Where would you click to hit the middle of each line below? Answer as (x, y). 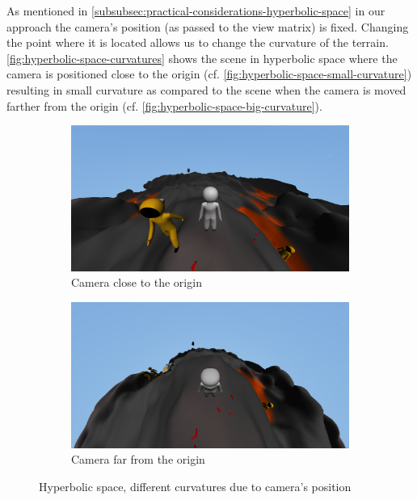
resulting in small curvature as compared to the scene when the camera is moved (206, 89)
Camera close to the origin (137, 282)
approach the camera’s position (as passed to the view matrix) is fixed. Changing (208, 26)
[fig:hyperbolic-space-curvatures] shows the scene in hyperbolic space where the (202, 58)
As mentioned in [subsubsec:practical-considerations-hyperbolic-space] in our (196, 11)
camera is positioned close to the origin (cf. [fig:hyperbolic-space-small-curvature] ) (209, 74)
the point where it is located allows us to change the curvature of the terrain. (198, 42)
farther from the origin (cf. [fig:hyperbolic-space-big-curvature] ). (164, 105)
